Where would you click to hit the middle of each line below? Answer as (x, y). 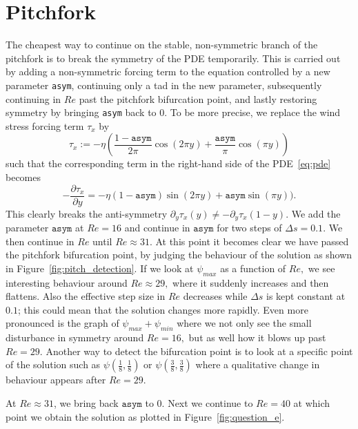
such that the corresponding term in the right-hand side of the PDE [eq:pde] (168, 163)
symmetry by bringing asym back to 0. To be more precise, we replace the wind (173, 112)
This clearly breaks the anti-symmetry (87, 213)
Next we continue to (210, 403)
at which (312, 403)
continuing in (33, 98)
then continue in (40, 241)
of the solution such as (53, 364)
